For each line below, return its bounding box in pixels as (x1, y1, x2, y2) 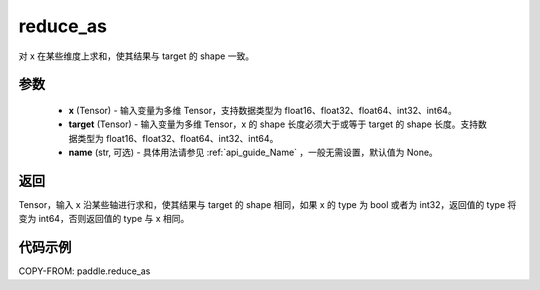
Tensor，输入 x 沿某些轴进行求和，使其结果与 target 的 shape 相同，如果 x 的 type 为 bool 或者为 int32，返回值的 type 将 (18, 199, 517, 211)
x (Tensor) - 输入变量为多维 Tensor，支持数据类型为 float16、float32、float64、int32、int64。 (68, 104, 457, 116)
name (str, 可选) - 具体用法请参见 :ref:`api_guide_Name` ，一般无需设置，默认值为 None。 (68, 146, 439, 159)
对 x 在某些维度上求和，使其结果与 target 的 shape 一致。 (18, 50, 255, 62)
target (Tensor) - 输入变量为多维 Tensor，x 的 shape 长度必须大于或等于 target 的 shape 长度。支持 (68, 118, 479, 130)
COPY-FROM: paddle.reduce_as (18, 265, 151, 277)
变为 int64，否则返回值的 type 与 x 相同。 (18, 213, 190, 225)
